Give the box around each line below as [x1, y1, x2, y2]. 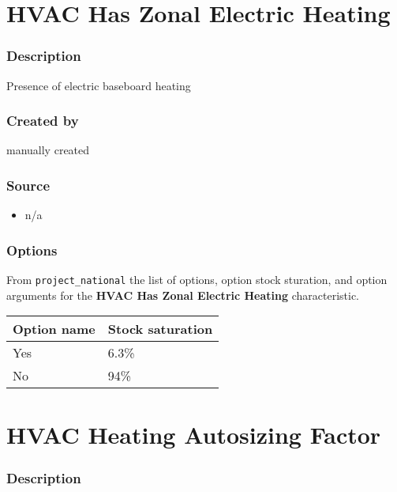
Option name [13, 320, 96, 339]
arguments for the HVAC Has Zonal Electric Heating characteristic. [6, 286, 360, 303]
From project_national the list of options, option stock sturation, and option [6, 271, 388, 288]
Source [6, 175, 51, 195]
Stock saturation [107, 320, 213, 339]
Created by [6, 111, 79, 131]
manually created [6, 142, 90, 158]
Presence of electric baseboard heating [6, 77, 191, 93]
